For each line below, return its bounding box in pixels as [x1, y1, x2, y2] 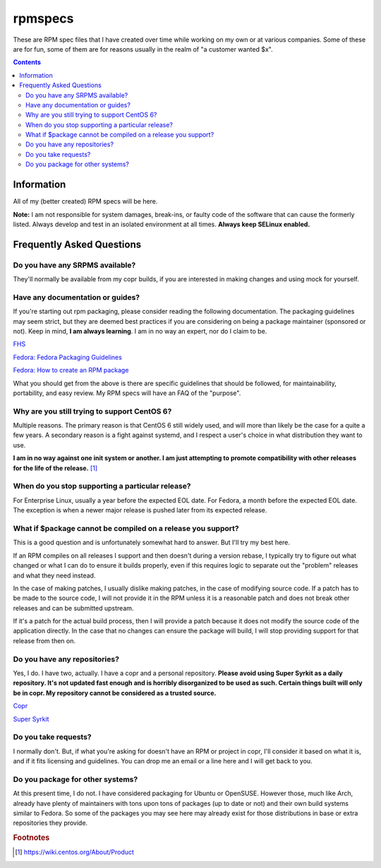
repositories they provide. [13, 819, 88, 827]
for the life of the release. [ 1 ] [13, 464, 98, 472]
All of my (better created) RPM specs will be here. [13, 197, 158, 206]
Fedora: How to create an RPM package [13, 366, 129, 375]
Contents [13, 58, 42, 66]
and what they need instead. [13, 571, 96, 580]
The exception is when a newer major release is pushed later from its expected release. [13, 506, 267, 515]
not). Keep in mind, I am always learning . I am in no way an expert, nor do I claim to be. [13, 327, 267, 335]
